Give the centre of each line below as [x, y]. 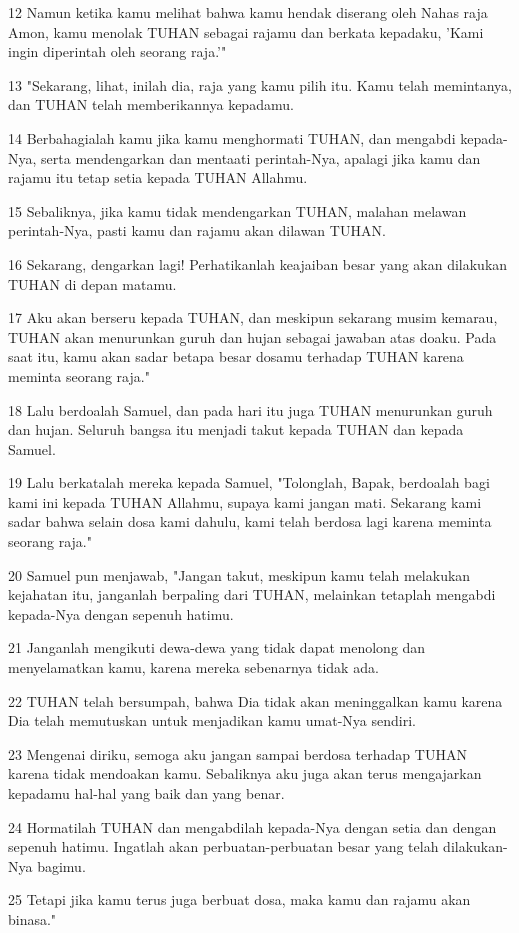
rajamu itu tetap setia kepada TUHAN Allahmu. [158, 177]
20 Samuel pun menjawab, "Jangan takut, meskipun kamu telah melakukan [239, 574]
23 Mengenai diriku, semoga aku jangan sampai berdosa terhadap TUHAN [237, 753]
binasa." [32, 918]
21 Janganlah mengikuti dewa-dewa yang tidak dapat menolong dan [217, 647]
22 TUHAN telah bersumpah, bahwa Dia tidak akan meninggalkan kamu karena [255, 700]
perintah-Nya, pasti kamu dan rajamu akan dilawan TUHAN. [197, 230]
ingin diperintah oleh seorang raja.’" [117, 51]
